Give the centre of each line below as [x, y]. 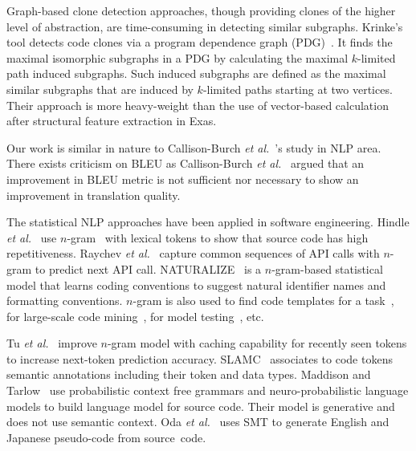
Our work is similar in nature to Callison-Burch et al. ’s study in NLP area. [194, 147]
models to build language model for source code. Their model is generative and [201, 406]
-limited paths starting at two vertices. [298, 89]
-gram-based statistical [327, 268]
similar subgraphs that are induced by [100, 89]
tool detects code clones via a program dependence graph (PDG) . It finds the [200, 42]
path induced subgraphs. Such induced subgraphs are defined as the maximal [196, 73]
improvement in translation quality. [94, 195]
